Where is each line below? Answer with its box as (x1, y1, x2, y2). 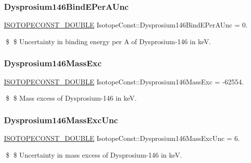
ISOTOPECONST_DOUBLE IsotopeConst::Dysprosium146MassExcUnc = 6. (4, 133, 240, 143)
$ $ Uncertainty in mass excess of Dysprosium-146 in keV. (5, 149, 182, 160)
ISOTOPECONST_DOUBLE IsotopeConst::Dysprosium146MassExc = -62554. (4, 76, 244, 86)
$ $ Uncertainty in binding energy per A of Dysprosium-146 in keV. (5, 36, 211, 46)
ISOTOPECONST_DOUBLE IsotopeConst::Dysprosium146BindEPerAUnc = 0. (4, 20, 248, 30)
